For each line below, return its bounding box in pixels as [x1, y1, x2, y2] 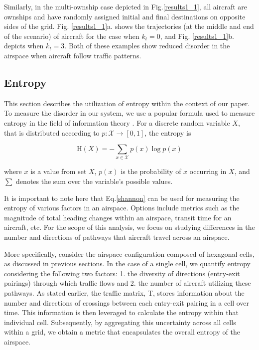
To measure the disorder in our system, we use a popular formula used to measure [4, 108, 255, 118]
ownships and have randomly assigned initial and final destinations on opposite [4, 11, 246, 21]
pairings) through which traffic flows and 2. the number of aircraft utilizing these [4, 278, 251, 288]
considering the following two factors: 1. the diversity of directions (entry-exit [4, 268, 240, 278]
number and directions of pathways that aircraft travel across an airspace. [4, 232, 230, 242]
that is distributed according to [4, 127, 100, 138]
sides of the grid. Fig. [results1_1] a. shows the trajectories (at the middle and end [4, 21, 254, 31]
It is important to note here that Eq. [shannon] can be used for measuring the [4, 192, 240, 203]
